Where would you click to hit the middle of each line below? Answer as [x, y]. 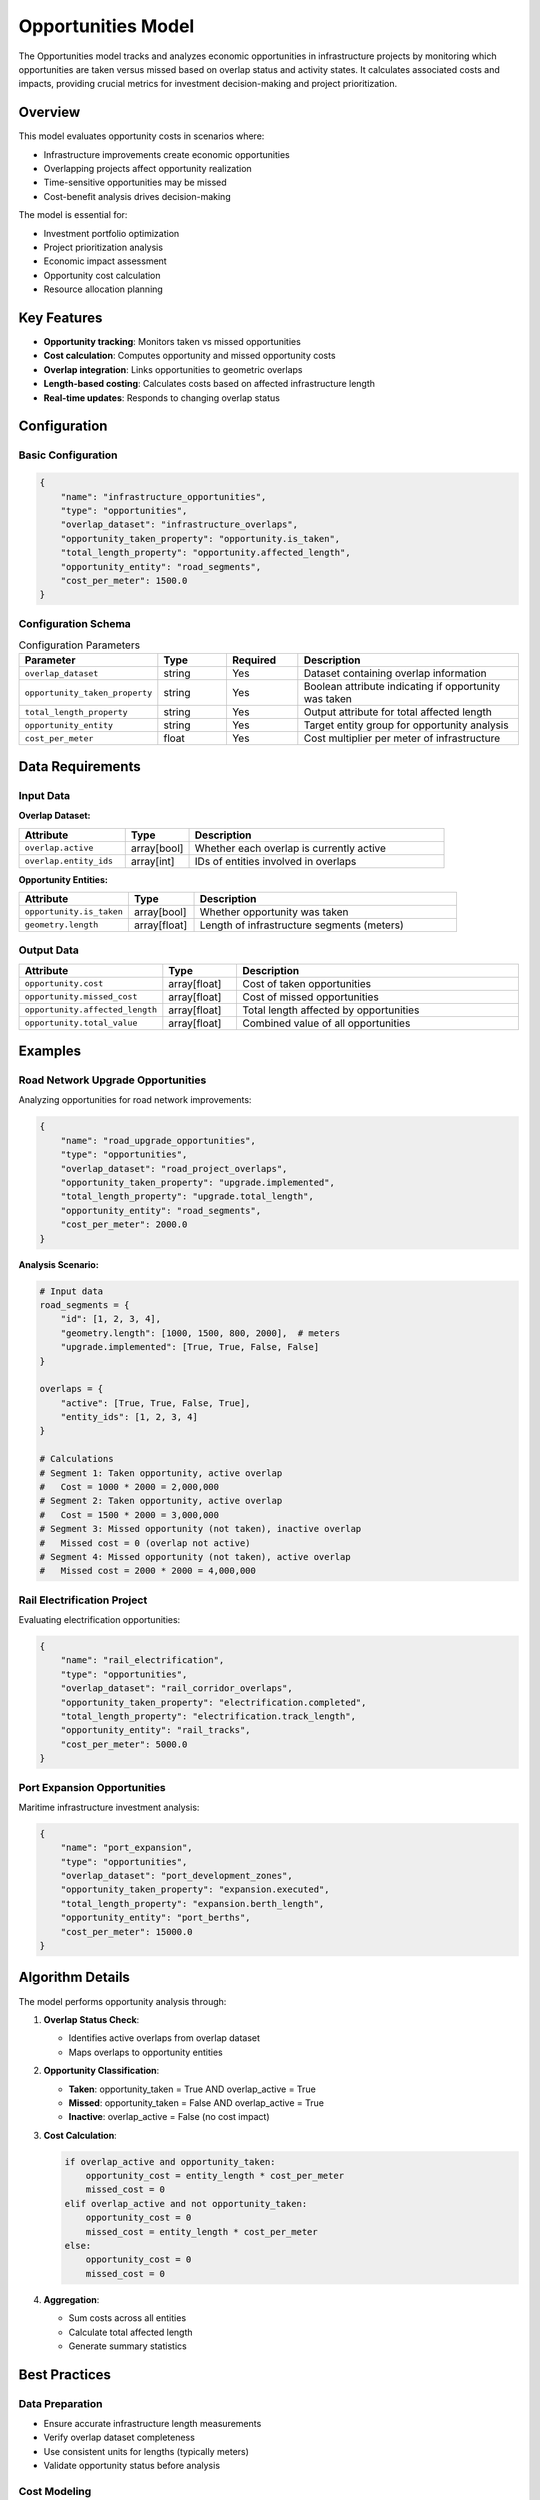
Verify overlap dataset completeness [119, 2437]
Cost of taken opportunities [307, 983]
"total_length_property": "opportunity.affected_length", [205, 553]
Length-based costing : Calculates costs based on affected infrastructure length [209, 384]
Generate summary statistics [127, 2346]
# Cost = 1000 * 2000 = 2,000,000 [129, 1487]
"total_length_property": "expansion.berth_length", [192, 1903]
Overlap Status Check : [91, 2019]
